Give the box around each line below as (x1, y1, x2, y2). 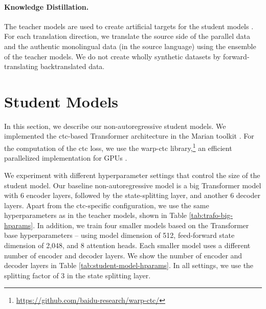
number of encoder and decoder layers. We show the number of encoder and (4, 250, 242, 260)
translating (4, 61, 38, 72)
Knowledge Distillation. (4, 1, 89, 12)
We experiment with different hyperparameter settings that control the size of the (4, 169, 260, 180)
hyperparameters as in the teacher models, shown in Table (4, 210, 187, 220)
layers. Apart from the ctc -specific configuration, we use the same (4, 200, 209, 210)
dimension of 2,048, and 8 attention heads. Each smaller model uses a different (4, 240, 251, 251)
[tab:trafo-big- (189, 210, 233, 220)
